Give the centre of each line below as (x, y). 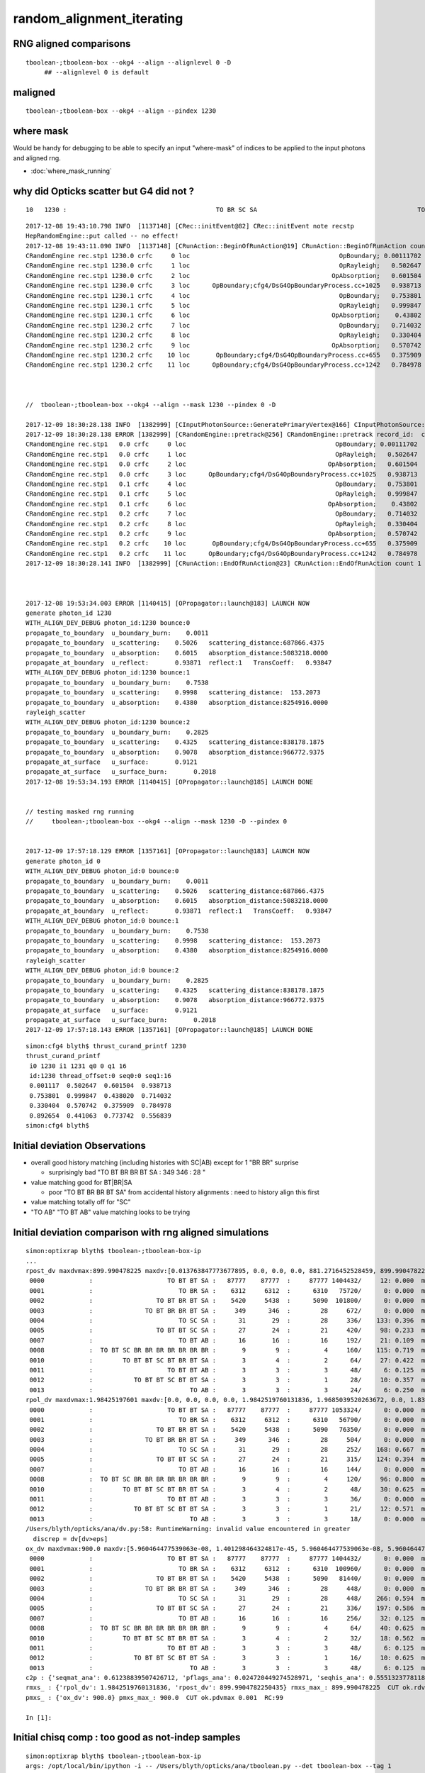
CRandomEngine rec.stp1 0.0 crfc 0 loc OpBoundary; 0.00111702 (222, 444)
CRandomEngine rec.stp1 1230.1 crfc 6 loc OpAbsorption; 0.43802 (223, 315)
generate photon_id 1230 (69, 613)
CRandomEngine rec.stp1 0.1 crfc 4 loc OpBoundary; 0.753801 (222, 484)
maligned (34, 92)
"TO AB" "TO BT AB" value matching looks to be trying (110, 1212)
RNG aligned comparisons (72, 44)
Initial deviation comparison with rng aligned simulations (141, 1232)
